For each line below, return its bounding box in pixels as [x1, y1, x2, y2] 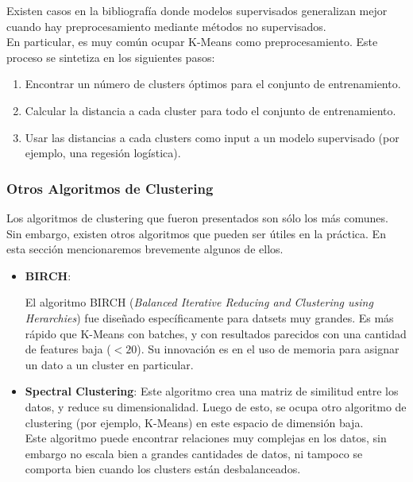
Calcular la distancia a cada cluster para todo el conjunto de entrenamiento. [25, 102, 396, 118]
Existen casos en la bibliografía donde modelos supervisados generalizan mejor [6, 2, 388, 18]
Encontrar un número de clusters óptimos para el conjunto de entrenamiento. [25, 75, 401, 92]
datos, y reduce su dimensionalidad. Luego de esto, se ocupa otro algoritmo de [25, 398, 407, 415]
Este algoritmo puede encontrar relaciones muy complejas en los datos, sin [25, 430, 387, 446]
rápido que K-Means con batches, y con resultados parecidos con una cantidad [25, 325, 407, 341]
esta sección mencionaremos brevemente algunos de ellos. [6, 241, 284, 257]
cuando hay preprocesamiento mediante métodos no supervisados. [6, 17, 326, 34]
